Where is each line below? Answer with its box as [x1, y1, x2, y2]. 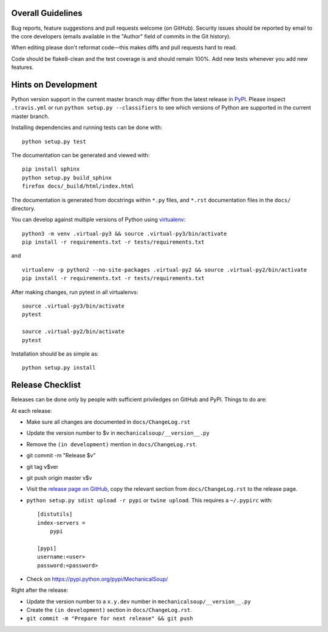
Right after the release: [11, 586, 69, 594]
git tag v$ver [26, 463, 59, 470]
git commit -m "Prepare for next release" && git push [26, 615, 194, 622]
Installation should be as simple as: [11, 350, 99, 357]
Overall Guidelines [11, 8, 83, 18]
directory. [11, 205, 36, 212]
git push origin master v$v [26, 474, 92, 481]
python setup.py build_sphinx [22, 174, 112, 181]
